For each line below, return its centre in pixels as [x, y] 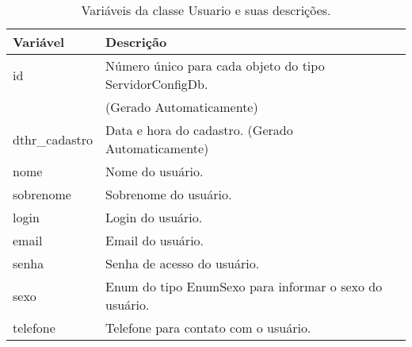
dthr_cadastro [53, 139]
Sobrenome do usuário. [169, 194]
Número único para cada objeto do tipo [215, 66]
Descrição [136, 42]
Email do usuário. [155, 240]
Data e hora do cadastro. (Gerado [199, 130]
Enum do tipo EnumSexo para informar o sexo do [244, 286]
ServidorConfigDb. [157, 84]
